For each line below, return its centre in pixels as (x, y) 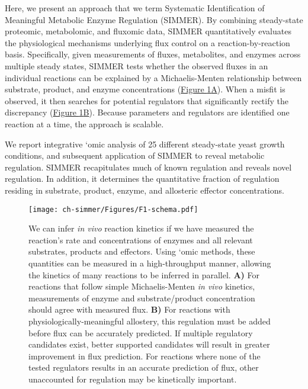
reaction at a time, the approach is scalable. (84, 123)
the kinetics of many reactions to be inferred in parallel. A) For (144, 274)
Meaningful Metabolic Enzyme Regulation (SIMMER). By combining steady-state (154, 19)
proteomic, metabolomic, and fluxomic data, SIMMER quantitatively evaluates (148, 31)
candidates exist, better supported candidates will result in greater (149, 344)
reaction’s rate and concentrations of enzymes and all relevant (141, 239)
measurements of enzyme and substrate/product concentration (142, 298)
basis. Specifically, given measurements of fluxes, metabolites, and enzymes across (153, 54)
